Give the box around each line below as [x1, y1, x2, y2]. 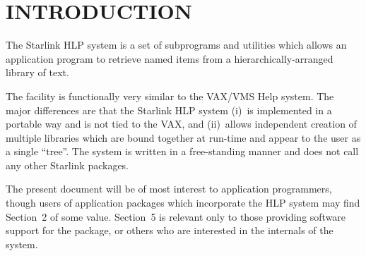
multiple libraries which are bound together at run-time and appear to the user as [6, 130, 361, 145]
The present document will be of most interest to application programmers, [6, 181, 332, 196]
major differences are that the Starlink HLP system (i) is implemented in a [6, 102, 332, 117]
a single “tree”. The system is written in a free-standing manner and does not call [6, 144, 359, 159]
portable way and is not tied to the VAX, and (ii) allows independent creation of [6, 116, 357, 131]
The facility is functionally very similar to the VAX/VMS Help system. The [6, 88, 334, 103]
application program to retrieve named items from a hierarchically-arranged [6, 51, 333, 66]
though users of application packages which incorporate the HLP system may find [6, 195, 360, 210]
